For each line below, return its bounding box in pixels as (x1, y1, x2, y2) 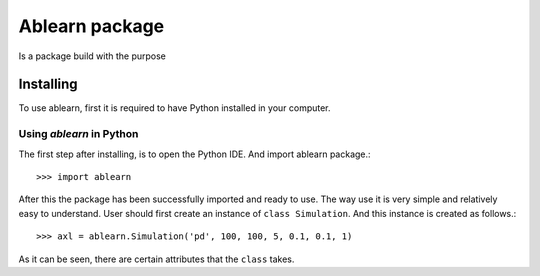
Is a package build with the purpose (18, 50, 167, 62)
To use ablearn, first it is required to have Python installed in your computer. (18, 102, 331, 114)
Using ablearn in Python (18, 127, 139, 141)
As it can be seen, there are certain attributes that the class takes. (18, 253, 295, 265)
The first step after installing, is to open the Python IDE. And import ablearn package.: (18, 148, 371, 160)
